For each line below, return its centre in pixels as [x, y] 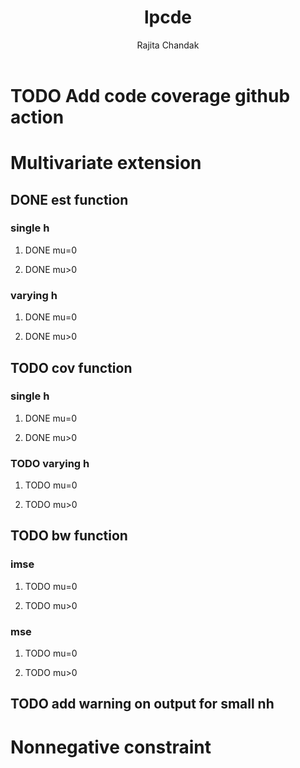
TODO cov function [71, 367]
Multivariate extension [106, 163]
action [37, 117]
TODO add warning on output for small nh [142, 704]
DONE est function [69, 199]
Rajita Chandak [168, 45]
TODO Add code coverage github [150, 95]
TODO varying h [50, 463]
